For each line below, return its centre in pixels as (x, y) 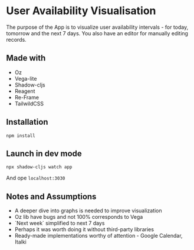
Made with (26, 58)
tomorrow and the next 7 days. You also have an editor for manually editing (97, 33)
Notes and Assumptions (51, 196)
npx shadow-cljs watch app (39, 167)
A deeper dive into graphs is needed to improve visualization (88, 211)
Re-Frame (27, 97)
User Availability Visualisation (81, 11)
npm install (21, 136)
